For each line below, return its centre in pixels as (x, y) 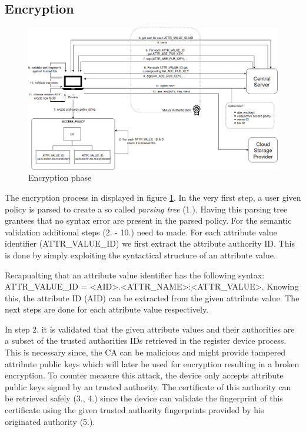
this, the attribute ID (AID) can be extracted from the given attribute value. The (152, 298)
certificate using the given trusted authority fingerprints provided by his (134, 410)
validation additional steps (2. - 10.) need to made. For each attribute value (141, 232)
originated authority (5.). (50, 421)
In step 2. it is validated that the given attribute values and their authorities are (150, 329)
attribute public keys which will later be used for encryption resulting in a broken (152, 363)
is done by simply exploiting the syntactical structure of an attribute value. (140, 255)
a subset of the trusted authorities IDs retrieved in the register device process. (146, 340)
